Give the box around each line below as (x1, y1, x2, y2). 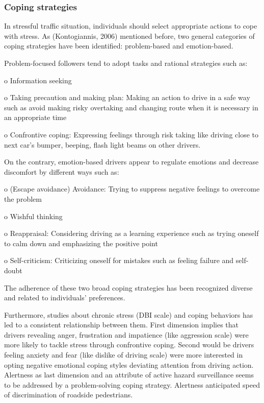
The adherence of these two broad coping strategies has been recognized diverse (4, 282, 253, 293)
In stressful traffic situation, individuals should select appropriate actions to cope (4, 20, 257, 31)
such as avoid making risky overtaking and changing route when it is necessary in (4, 102, 258, 112)
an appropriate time (4, 112, 67, 123)
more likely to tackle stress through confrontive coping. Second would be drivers (4, 339, 254, 350)
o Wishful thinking (4, 210, 63, 221)
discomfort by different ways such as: (4, 166, 119, 177)
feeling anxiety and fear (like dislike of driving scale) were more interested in (4, 349, 243, 360)
